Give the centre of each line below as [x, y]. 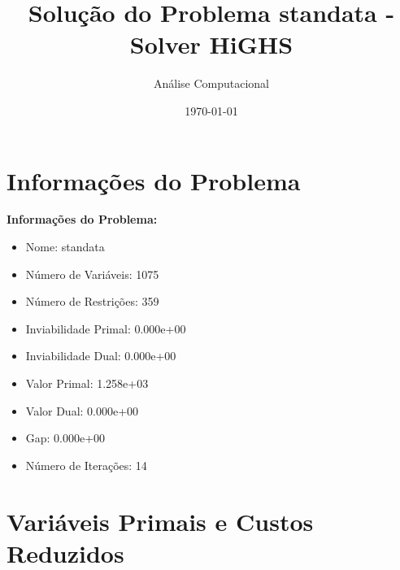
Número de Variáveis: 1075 [92, 274]
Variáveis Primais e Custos [160, 521]
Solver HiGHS [211, 44]
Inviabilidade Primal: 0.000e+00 [106, 328]
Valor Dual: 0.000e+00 [82, 410]
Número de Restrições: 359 [92, 301]
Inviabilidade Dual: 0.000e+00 [101, 356]
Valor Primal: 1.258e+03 [87, 383]
